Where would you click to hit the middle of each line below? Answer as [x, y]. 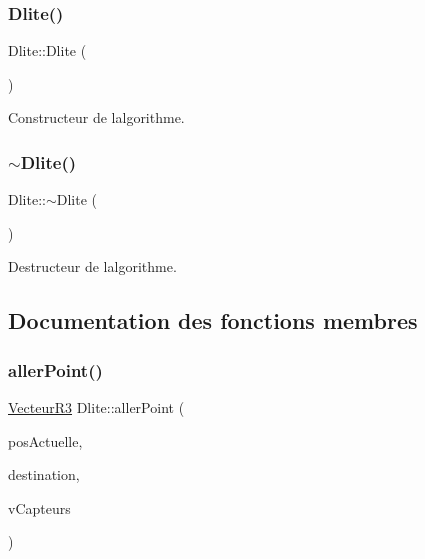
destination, [44, 474]
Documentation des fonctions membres [213, 320]
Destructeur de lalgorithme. [92, 266]
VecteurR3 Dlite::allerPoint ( [96, 407]
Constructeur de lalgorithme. [96, 117]
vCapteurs [39, 507]
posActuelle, [45, 440]
